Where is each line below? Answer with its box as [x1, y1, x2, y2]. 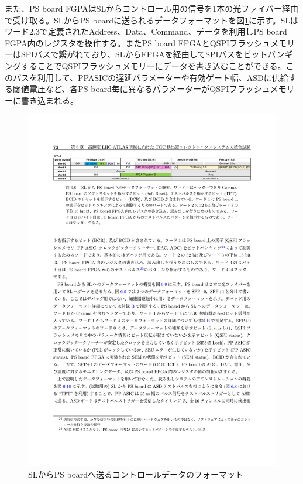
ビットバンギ [243, 48, 293, 60]
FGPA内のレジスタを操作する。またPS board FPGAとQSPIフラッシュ [5, 36, 271, 49]
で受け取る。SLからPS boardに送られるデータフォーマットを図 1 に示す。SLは [5, 13, 299, 26]
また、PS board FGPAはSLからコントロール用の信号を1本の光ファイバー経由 [5, 2, 298, 14]
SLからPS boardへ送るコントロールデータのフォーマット [28, 468, 243, 480]
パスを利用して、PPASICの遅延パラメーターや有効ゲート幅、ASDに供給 [12, 71, 288, 83]
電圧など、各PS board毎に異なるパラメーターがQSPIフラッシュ [29, 83, 270, 95]
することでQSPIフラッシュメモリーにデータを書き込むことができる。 [20, 59, 286, 71]
